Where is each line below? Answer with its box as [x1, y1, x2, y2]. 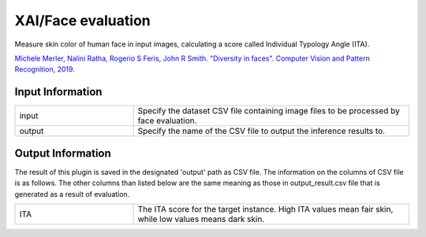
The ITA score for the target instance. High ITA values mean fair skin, [137, 203, 394, 214]
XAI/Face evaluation [14, 12, 151, 29]
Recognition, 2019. [14, 65, 75, 74]
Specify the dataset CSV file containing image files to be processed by [137, 106, 400, 117]
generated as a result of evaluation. [14, 189, 130, 198]
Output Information [14, 146, 112, 160]
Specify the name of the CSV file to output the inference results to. [137, 126, 386, 137]
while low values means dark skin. [137, 213, 265, 224]
